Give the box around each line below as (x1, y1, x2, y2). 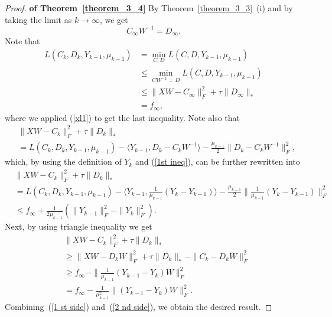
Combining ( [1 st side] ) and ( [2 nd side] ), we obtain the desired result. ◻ (5, 300, 272, 312)
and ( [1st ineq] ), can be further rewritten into (135, 155, 300, 168)
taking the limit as (5, 13, 72, 25)
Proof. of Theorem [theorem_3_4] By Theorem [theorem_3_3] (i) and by (5, 2, 293, 14)
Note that (5, 35, 40, 47)
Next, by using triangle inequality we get (5, 220, 152, 233)
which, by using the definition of (5, 155, 122, 168)
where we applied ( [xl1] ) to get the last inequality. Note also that (5, 111, 240, 123)
